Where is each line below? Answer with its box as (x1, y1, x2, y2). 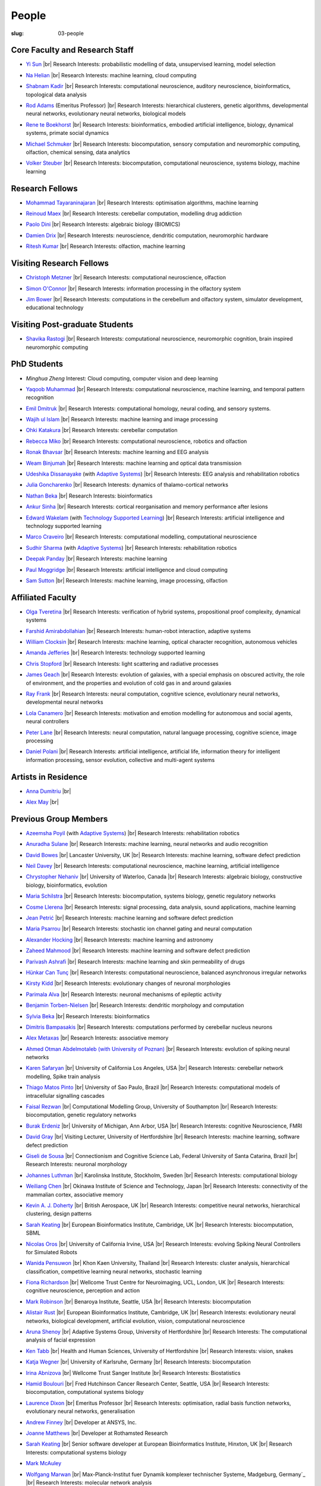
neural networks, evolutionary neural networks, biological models (26, 110, 187, 117)
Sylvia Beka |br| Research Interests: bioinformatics (26, 1012, 150, 1019)
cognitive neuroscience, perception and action (26, 1287, 140, 1294)
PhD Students (11, 359, 64, 369)
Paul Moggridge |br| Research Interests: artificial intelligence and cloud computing (26, 566, 228, 573)
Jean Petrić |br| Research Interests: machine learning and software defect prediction (26, 914, 234, 921)
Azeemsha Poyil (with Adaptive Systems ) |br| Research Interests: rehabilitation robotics (26, 829, 240, 836)
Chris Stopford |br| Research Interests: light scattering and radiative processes (26, 660, 219, 667)
